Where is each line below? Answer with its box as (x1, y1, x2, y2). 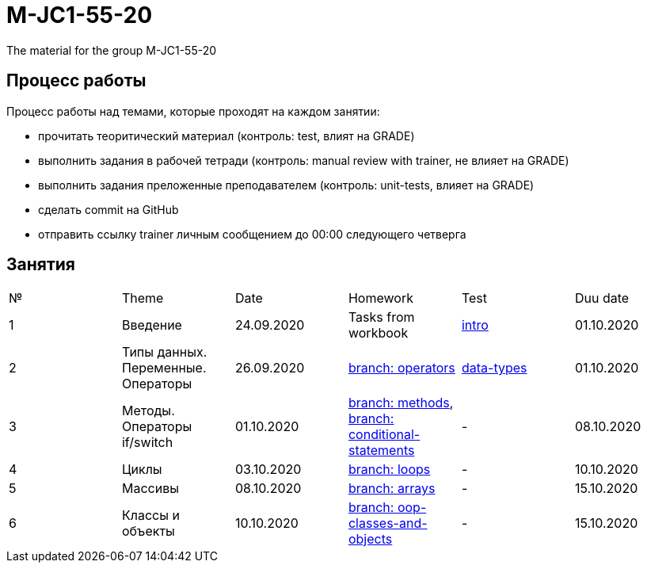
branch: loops (348, 461, 431, 478)
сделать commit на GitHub (38, 202, 179, 216)
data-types (461, 360, 527, 376)
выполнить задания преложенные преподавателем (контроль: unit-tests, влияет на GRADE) (38, 178, 535, 192)
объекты (121, 523, 175, 540)
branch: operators (348, 360, 455, 376)
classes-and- (348, 515, 428, 532)
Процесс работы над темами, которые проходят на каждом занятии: (6, 104, 380, 118)
